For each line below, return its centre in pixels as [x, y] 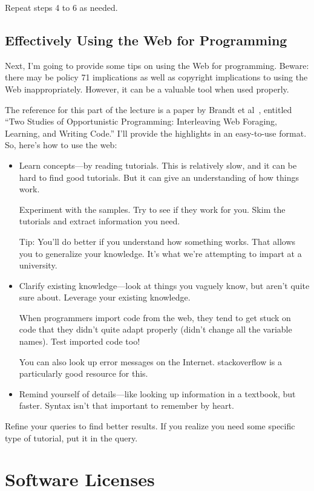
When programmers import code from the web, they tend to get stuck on [155, 317]
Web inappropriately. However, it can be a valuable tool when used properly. [147, 89]
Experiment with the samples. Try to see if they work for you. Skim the [152, 209]
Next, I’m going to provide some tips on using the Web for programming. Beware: [157, 65]
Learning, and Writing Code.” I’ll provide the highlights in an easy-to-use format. [156, 133]
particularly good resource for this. [83, 373]
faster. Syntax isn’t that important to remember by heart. [126, 405]
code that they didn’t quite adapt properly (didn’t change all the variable [155, 329]
